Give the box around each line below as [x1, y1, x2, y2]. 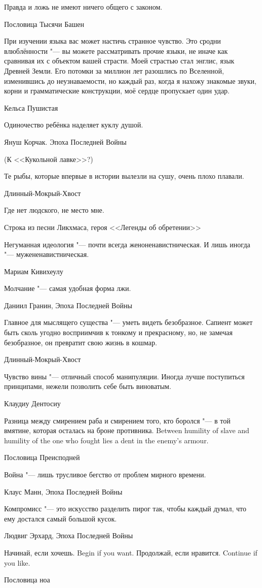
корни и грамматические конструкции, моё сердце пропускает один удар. [4, 85, 230, 96]
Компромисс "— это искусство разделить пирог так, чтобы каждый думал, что [4, 503, 247, 514]
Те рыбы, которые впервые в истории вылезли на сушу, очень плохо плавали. [4, 171, 244, 181]
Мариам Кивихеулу [4, 266, 63, 276]
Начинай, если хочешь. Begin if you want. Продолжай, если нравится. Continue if [4, 547, 257, 558]
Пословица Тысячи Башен [4, 18, 84, 29]
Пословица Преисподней [4, 452, 80, 463]
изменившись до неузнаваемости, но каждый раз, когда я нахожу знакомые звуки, [4, 75, 256, 86]
